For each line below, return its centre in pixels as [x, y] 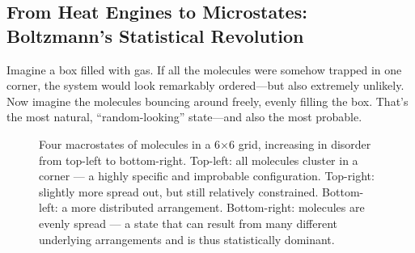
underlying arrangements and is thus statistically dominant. [187, 239]
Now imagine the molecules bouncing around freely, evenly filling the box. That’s [207, 101]
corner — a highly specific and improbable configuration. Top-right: [207, 176]
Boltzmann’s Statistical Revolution [155, 35]
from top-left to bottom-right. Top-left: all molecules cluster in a [199, 160]
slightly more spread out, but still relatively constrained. [179, 191]
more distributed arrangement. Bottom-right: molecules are [218, 207]
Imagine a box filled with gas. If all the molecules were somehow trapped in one [204, 69]
